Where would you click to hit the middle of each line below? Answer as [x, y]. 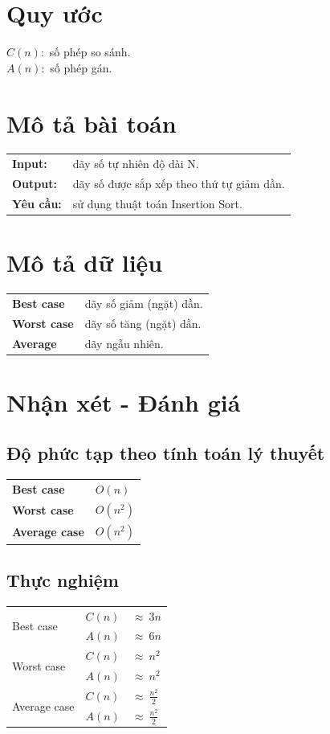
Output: [35, 184]
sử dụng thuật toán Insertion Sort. [157, 203]
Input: [30, 164]
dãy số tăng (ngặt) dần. [143, 323]
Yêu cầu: [37, 203]
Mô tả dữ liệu [85, 262]
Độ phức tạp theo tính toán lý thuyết [166, 453]
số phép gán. [81, 67]
